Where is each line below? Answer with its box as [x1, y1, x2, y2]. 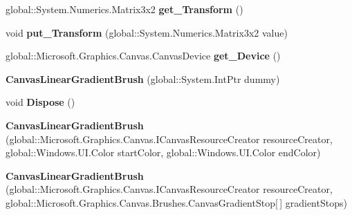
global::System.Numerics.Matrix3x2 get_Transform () [6, 2, 243, 16]
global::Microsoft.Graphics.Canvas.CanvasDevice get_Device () [6, 48, 281, 63]
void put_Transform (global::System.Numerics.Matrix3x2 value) [6, 25, 288, 39]
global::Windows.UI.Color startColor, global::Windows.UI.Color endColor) [6, 145, 321, 160]
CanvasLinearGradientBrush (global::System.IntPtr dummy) [6, 71, 280, 86]
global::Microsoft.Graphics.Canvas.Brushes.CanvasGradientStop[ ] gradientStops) [6, 195, 347, 209]
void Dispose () [6, 95, 75, 109]
